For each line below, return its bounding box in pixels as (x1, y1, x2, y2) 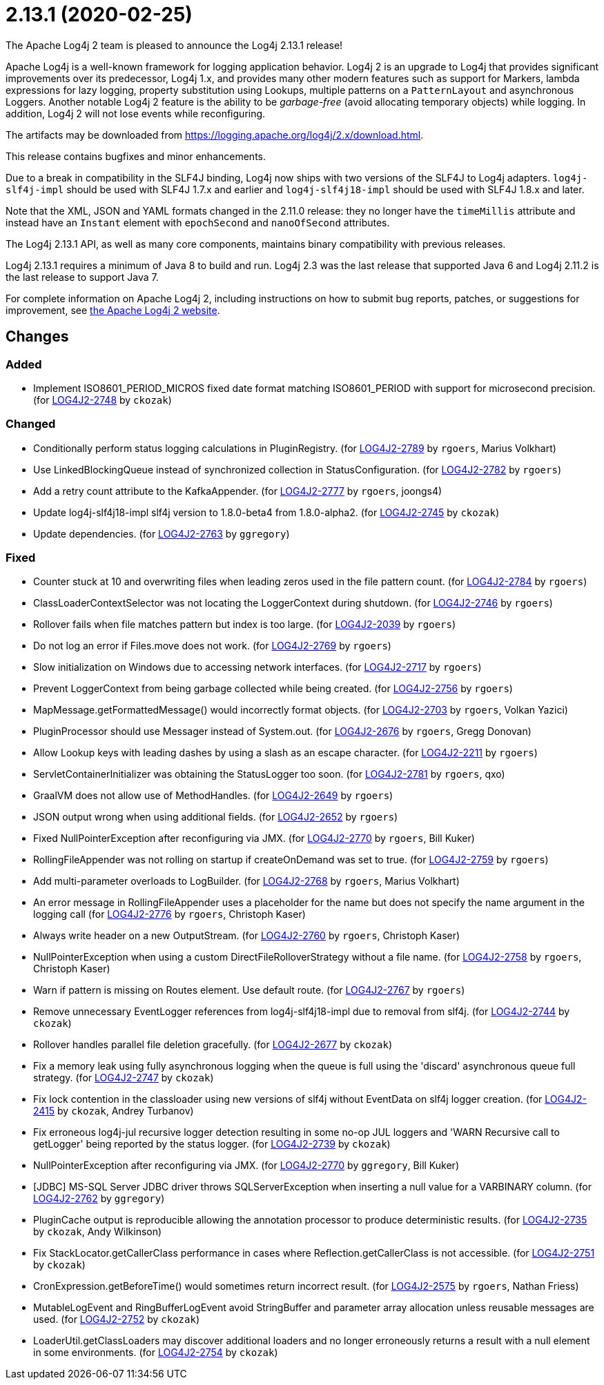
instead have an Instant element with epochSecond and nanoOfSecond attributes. (6, 216, 390, 228)
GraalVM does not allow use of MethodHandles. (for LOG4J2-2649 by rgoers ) (33, 789, 393, 802)
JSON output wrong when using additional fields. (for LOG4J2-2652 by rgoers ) (33, 811, 398, 823)
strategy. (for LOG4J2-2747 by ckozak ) (33, 1072, 214, 1084)
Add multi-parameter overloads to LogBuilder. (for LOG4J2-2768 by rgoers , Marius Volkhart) (33, 875, 460, 887)
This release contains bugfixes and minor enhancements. (6, 150, 266, 162)
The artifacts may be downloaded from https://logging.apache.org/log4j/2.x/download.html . (6, 128, 424, 141)
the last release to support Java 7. (6, 271, 159, 283)
